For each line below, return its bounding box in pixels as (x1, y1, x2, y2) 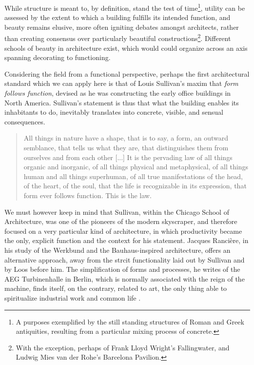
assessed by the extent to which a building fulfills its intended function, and (4, 12, 231, 22)
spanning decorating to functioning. (4, 52, 111, 62)
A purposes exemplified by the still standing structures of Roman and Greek (16, 316, 244, 326)
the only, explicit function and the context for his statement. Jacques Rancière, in (4, 235, 249, 245)
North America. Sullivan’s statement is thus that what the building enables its (4, 97, 239, 107)
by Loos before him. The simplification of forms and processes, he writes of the (4, 264, 240, 274)
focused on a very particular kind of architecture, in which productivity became (4, 225, 242, 236)
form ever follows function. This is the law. (23, 190, 152, 200)
